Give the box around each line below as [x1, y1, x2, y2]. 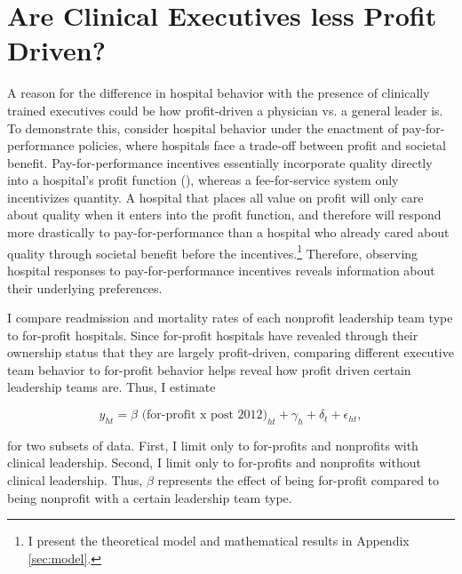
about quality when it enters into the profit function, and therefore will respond [7, 205, 442, 224]
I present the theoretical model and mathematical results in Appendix [28, 531, 410, 550]
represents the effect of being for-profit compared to [157, 471, 440, 490]
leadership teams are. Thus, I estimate [7, 378, 216, 396]
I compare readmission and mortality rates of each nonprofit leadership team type [7, 308, 453, 327]
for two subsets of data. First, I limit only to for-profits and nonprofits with [7, 435, 418, 454]
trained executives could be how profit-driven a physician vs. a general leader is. [7, 100, 443, 119]
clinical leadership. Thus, [7, 471, 143, 490]
